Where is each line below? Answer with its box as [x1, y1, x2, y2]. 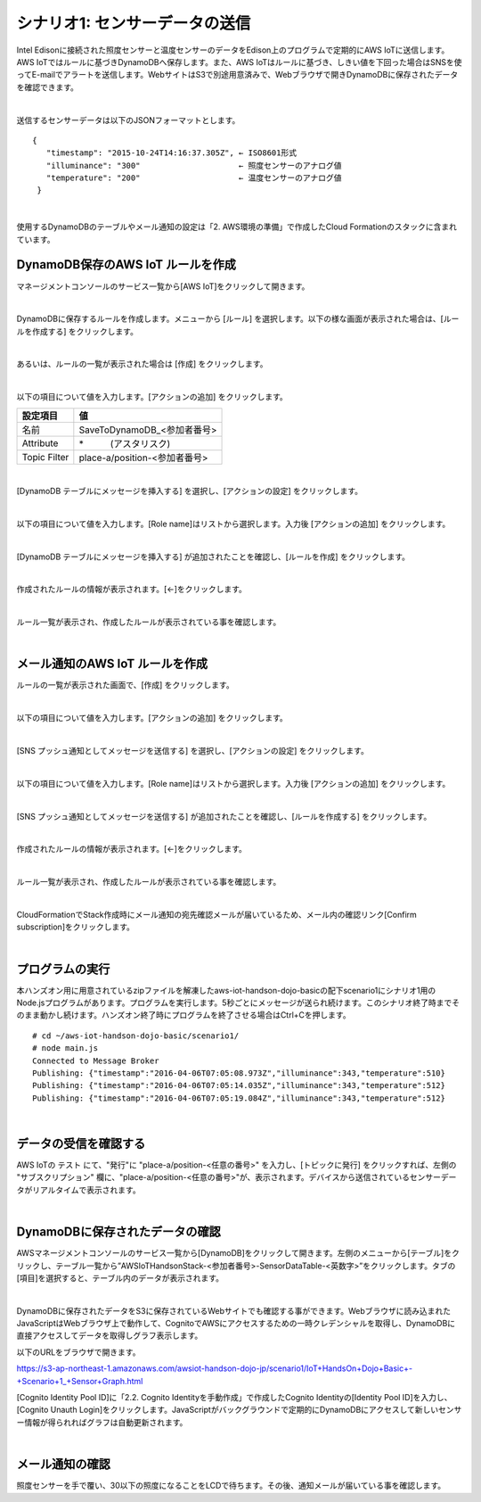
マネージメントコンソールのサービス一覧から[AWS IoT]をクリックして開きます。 [16, 281, 310, 292]
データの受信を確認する [16, 1135, 146, 1151]
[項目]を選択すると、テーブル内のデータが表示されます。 [16, 1272, 224, 1283]
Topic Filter [21, 450, 69, 463]
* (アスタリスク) [78, 437, 171, 450]
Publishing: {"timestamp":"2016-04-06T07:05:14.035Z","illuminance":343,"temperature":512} [32, 1080, 445, 1091]
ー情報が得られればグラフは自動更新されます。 [16, 1416, 188, 1427]
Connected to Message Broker [32, 1055, 159, 1066]
